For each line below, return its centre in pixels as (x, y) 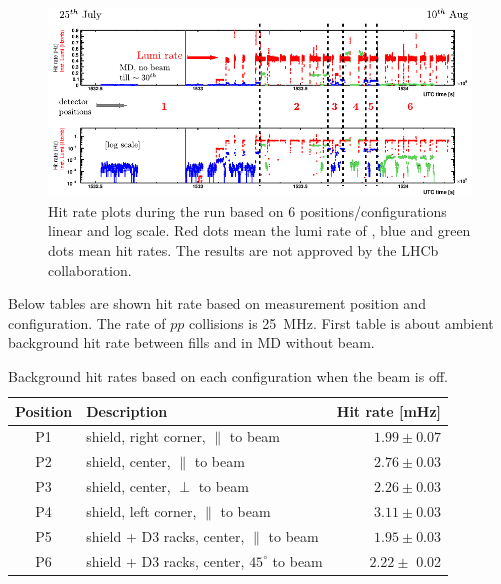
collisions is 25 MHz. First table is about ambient (341, 322)
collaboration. (90, 269)
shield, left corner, (141, 511)
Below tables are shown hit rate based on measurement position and (217, 303)
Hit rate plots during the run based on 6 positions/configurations (247, 210)
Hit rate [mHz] (389, 410)
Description (127, 410)
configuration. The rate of (87, 322)
